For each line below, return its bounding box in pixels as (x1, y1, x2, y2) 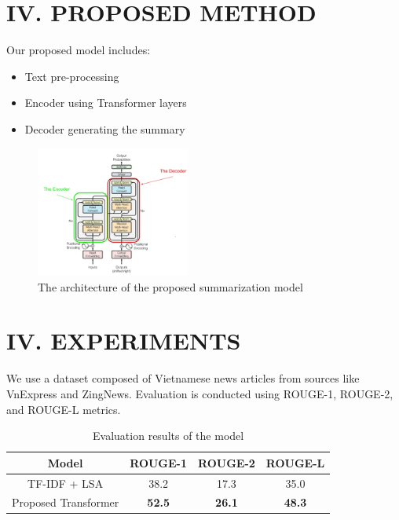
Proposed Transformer (12, 494, 119, 511)
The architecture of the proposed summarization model (38, 278, 303, 295)
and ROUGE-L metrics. (6, 401, 121, 417)
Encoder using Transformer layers (24, 94, 187, 111)
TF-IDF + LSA (27, 474, 104, 491)
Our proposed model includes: (6, 42, 151, 58)
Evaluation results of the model (93, 427, 244, 444)
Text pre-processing (24, 68, 119, 84)
